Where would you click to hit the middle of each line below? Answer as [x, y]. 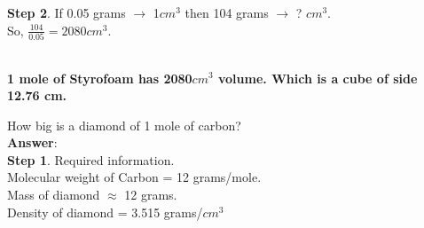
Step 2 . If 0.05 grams [67, 12]
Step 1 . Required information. [91, 159]
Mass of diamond [54, 195]
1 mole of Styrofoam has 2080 [100, 78]
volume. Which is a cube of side [318, 78]
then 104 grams [227, 12]
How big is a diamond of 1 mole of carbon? [124, 125]
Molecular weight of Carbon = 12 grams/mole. [134, 177]
